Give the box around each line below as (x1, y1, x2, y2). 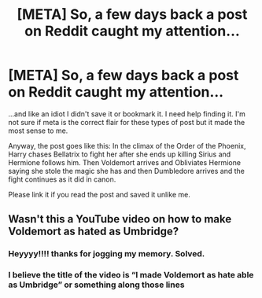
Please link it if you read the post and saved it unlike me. (8, 189, 190, 199)
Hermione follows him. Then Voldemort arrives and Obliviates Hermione (8, 157, 242, 167)
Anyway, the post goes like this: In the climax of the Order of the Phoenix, (8, 141, 246, 150)
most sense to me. (8, 126, 68, 135)
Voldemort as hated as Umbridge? (8, 225, 179, 238)
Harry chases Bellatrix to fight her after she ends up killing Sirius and (8, 149, 231, 159)
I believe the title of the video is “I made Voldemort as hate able (8, 270, 254, 281)
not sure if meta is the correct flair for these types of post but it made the (8, 117, 245, 127)
